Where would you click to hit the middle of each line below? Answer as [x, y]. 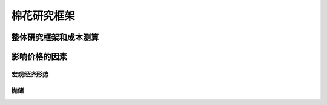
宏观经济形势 [30, 74]
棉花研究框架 [43, 16]
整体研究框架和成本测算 [55, 37]
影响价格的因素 [39, 57]
